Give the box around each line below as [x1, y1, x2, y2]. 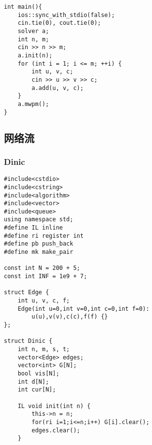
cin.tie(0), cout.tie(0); [17, 19, 101, 27]
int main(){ [4, 3, 42, 10]
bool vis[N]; [17, 370, 60, 377]
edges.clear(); [31, 427, 80, 434]
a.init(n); [17, 52, 53, 59]
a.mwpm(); [17, 100, 49, 107]
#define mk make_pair [4, 249, 74, 256]
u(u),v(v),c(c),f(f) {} [31, 313, 108, 320]
